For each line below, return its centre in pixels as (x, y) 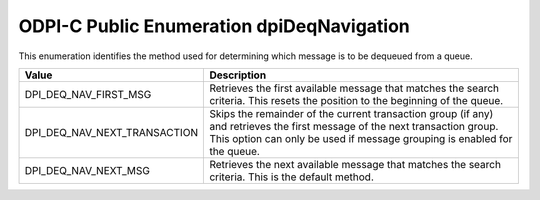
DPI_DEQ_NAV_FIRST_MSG (88, 94)
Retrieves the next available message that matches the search (355, 164)
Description (238, 75)
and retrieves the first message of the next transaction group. (354, 126)
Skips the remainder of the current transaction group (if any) (351, 113)
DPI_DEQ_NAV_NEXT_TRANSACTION (111, 132)
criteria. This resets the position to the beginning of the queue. (356, 100)
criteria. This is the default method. (291, 177)
